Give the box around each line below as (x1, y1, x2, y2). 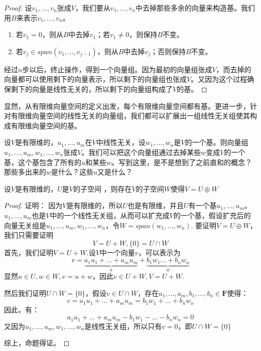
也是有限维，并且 (127, 200, 184, 211)
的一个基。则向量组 (185, 137, 248, 147)
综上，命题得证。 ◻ (4, 337, 70, 348)
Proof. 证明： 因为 (4, 200, 63, 211)
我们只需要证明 (4, 230, 53, 240)
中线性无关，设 (96, 137, 146, 147)
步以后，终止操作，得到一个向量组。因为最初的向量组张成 (22, 64, 212, 74)
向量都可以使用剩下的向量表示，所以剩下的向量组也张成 (4, 74, 187, 84)
